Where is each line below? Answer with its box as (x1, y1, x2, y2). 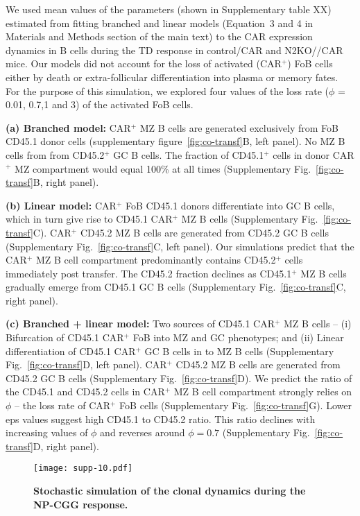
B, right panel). (33, 175, 99, 189)
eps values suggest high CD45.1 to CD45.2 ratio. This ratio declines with (6, 411, 316, 426)
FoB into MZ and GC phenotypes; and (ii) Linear (132, 330, 344, 345)
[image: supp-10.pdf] (33, 463, 133, 474)
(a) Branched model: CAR (6, 120, 131, 135)
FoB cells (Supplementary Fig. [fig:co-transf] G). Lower (119, 398, 352, 413)
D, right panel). (33, 438, 99, 453)
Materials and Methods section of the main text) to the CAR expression (6, 29, 313, 44)
